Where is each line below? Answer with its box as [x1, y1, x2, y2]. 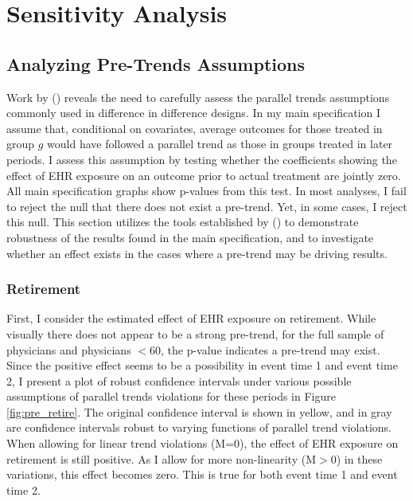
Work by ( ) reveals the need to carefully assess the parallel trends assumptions [6, 88, 390, 105]
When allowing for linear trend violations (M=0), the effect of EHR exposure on [6, 435, 399, 452]
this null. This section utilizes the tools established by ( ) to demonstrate [6, 213, 359, 230]
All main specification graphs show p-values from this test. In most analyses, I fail [6, 182, 407, 199]
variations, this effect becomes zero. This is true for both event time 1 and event [6, 466, 398, 483]
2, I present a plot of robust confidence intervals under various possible [6, 372, 352, 389]
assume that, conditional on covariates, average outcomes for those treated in [6, 119, 383, 136]
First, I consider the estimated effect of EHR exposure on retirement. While [6, 310, 376, 327]
